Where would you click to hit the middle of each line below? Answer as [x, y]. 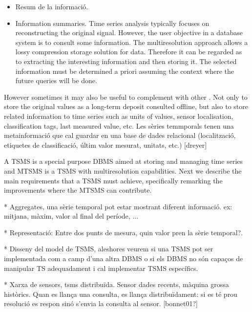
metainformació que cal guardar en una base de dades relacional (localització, [120, 135]
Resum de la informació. [52, 6]
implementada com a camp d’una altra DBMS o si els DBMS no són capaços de [124, 258]
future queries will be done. [56, 80]
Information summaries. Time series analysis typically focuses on [112, 23]
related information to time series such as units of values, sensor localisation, [119, 116]
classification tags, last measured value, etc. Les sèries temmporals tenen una [119, 125]
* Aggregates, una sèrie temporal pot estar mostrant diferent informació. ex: [118, 206]
